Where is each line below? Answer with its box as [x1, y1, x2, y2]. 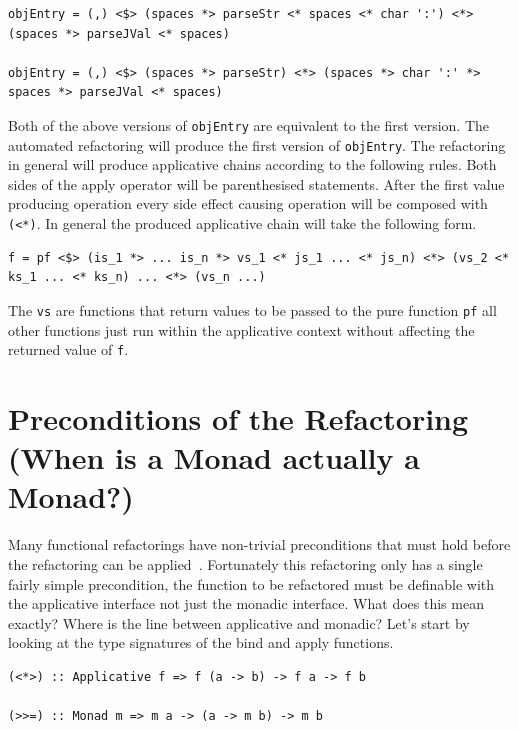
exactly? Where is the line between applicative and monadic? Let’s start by [8, 612, 470, 633]
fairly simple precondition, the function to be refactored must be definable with [8, 573, 495, 594]
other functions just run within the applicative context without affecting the [8, 319, 475, 340]
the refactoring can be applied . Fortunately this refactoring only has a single [8, 553, 483, 574]
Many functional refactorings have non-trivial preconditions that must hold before [8, 534, 511, 555]
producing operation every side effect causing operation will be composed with [8, 193, 488, 214]
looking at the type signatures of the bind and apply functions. [8, 632, 394, 653]
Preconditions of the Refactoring [8, 398, 469, 438]
